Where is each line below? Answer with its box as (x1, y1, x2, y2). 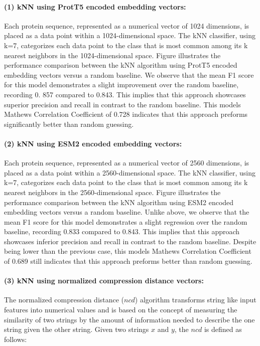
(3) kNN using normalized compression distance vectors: (4, 275, 204, 286)
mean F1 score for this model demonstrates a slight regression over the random (4, 216, 247, 227)
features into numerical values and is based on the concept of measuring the (4, 304, 237, 315)
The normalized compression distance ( (4, 294, 124, 305)
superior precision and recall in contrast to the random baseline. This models (4, 99, 241, 109)
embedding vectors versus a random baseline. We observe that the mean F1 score (4, 69, 254, 80)
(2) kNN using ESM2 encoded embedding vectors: (4, 138, 182, 148)
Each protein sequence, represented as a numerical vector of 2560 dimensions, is (4, 157, 249, 168)
